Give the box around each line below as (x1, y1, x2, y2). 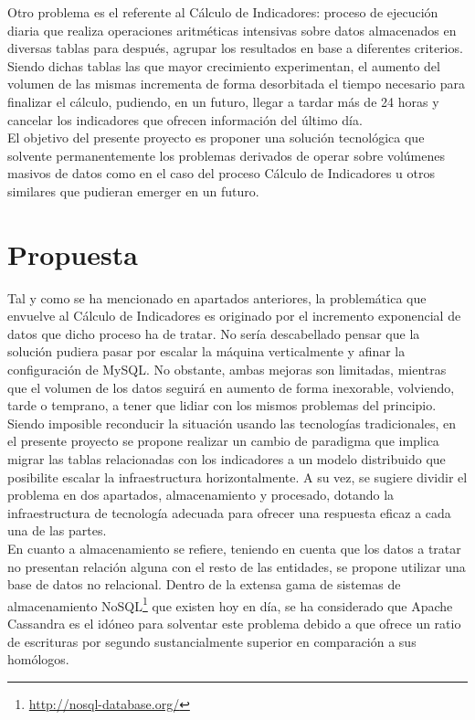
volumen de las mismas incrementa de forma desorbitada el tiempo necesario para (7, 74, 466, 93)
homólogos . (7, 650, 69, 669)
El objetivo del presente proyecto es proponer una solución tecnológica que (7, 128, 425, 147)
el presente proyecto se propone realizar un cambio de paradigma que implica (7, 431, 439, 450)
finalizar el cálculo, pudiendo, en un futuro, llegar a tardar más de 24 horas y (7, 91, 439, 111)
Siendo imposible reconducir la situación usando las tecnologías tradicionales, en (7, 413, 456, 432)
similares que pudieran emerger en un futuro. (7, 181, 259, 200)
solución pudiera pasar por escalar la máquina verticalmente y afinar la (7, 342, 406, 361)
